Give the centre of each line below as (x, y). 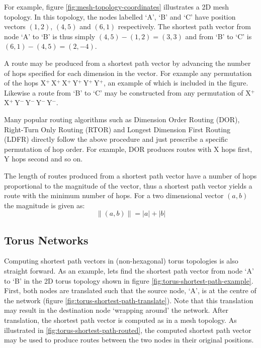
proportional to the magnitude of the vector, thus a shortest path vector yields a (128, 185)
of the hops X (25, 83)
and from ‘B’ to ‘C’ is (219, 36)
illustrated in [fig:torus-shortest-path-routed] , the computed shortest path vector (128, 330)
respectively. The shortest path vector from (184, 26)
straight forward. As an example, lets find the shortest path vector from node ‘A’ (129, 271)
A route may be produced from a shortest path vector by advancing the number (127, 63)
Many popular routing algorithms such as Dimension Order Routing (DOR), (122, 119)
